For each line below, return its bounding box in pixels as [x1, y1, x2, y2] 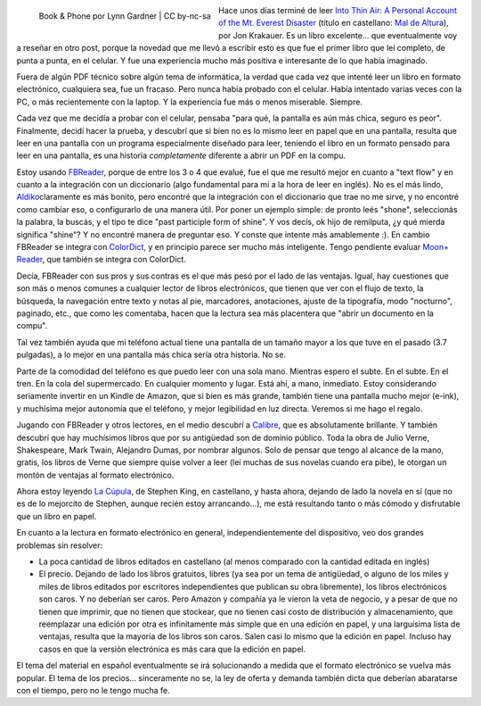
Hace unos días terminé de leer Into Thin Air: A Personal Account [218, 5, 458, 15]
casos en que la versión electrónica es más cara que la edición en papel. [38, 644, 306, 654]
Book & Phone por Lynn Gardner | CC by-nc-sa [38, 10, 211, 21]
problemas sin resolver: [16, 540, 103, 551]
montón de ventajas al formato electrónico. [16, 469, 175, 480]
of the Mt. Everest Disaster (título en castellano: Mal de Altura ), [218, 18, 449, 29]
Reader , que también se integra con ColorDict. [16, 254, 187, 265]
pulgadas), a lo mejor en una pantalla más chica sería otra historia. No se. [16, 349, 287, 361]
